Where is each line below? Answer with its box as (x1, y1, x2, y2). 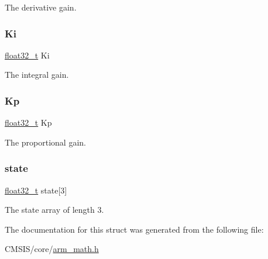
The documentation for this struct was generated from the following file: (5, 223, 264, 235)
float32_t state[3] (5, 184, 67, 196)
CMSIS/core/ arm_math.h (5, 243, 99, 255)
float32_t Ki (5, 49, 50, 61)
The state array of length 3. (5, 203, 104, 216)
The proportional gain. (5, 136, 86, 148)
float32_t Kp (5, 116, 52, 129)
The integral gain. (5, 68, 69, 81)
